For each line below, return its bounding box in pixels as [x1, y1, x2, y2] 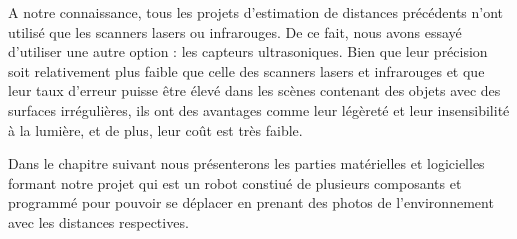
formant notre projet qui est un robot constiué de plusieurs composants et [8, 172, 462, 193]
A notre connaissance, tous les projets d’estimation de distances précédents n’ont [8, 2, 504, 22]
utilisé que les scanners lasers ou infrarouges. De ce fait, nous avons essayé [8, 21, 462, 42]
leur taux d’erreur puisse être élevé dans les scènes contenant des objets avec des [8, 80, 501, 101]
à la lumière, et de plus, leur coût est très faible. [8, 119, 303, 140]
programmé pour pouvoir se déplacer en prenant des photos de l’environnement [8, 192, 494, 213]
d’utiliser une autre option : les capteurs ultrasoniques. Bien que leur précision [8, 41, 488, 62]
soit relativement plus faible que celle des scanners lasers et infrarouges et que [8, 60, 485, 81]
